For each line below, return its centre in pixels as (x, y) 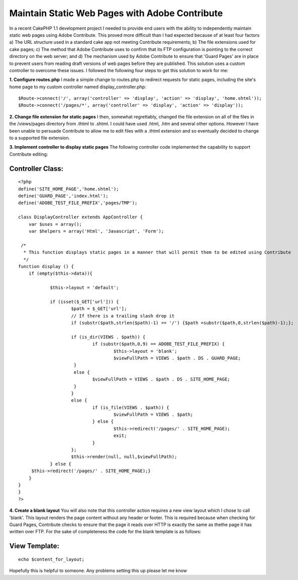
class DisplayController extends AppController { (81, 217)
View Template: (34, 546)
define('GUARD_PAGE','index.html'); (63, 196)
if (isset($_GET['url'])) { (84, 302)
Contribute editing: (29, 154)
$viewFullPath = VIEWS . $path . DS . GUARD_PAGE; (177, 358)
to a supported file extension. (40, 138)
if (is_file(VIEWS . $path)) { (131, 407)
